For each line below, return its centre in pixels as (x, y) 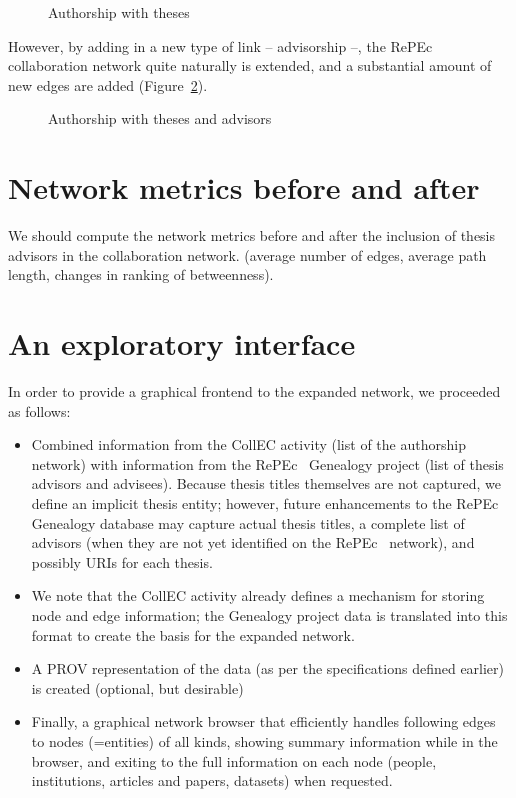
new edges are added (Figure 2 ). (108, 84)
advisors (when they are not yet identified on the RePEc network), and (253, 542)
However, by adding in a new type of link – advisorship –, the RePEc (220, 45)
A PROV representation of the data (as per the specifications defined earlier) (268, 668)
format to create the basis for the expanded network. (193, 634)
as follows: (39, 410)
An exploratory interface (182, 343)
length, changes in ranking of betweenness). (141, 274)
